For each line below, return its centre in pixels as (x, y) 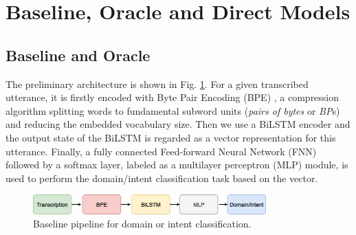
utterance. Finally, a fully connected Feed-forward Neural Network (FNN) (161, 151)
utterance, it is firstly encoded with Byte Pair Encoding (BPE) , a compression (173, 97)
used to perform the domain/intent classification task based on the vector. (162, 178)
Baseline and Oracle (78, 55)
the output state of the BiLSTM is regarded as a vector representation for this (171, 137)
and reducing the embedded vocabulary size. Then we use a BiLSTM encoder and (178, 124)
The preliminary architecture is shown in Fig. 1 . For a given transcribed (157, 83)
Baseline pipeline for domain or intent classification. (142, 224)
